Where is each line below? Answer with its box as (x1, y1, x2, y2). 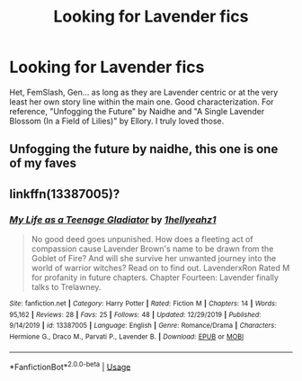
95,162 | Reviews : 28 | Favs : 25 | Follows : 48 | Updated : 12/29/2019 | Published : (9, 310, 262, 319)
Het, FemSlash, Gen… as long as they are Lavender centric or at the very (9, 86, 279, 97)
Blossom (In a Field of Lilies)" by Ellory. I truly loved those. (9, 115, 225, 126)
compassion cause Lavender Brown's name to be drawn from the (31, 243, 274, 254)
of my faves (9, 156, 76, 171)
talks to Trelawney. (31, 282, 102, 293)
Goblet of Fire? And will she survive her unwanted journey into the (31, 253, 277, 264)
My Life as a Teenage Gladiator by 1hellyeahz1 (9, 213, 217, 226)
